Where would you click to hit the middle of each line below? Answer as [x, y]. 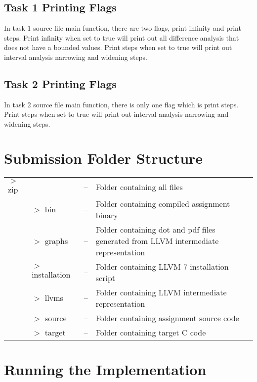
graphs [56, 240]
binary [107, 215]
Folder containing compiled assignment [163, 203]
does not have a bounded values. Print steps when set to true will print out [118, 47]
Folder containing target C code [151, 332]
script [105, 278]
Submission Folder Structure [104, 158]
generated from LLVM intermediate [157, 240]
